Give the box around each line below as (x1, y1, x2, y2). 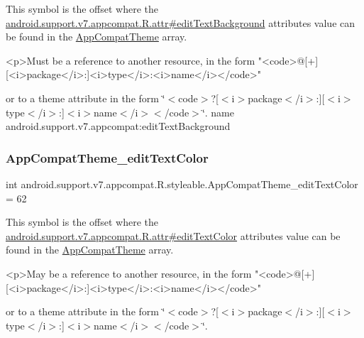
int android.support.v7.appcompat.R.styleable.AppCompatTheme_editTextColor (6, 176, 358, 191)
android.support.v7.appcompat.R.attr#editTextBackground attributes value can (6, 15, 355, 30)
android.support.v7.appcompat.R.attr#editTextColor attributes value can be (6, 228, 341, 243)
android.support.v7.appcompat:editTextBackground (6, 119, 231, 133)
